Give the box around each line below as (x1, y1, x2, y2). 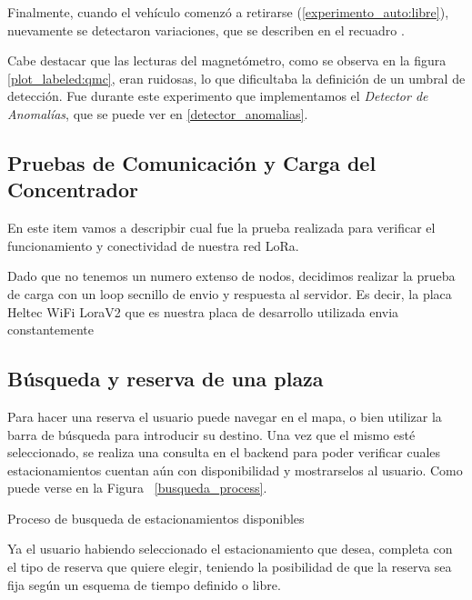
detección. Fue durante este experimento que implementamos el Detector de (7, 86, 428, 105)
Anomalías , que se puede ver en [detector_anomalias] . (7, 104, 308, 123)
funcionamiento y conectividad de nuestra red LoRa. (7, 235, 299, 255)
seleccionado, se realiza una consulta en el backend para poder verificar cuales (7, 443, 441, 462)
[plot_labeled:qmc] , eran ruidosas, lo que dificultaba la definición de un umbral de (7, 68, 466, 87)
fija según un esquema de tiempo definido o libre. (7, 575, 281, 594)
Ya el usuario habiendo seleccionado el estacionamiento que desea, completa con (7, 539, 453, 558)
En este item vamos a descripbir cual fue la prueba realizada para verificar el (7, 218, 436, 237)
